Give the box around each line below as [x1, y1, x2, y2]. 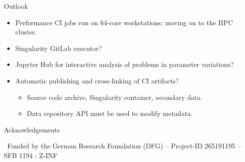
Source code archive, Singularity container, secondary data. [27, 92, 202, 102]
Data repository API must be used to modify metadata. [27, 108, 193, 118]
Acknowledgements [4, 124, 60, 134]
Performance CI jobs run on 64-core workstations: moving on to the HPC [15, 17, 233, 27]
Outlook [4, 1, 28, 11]
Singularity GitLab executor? [15, 43, 102, 53]
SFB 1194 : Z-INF [4, 150, 58, 160]
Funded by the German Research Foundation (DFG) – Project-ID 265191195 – [7, 141, 241, 151]
